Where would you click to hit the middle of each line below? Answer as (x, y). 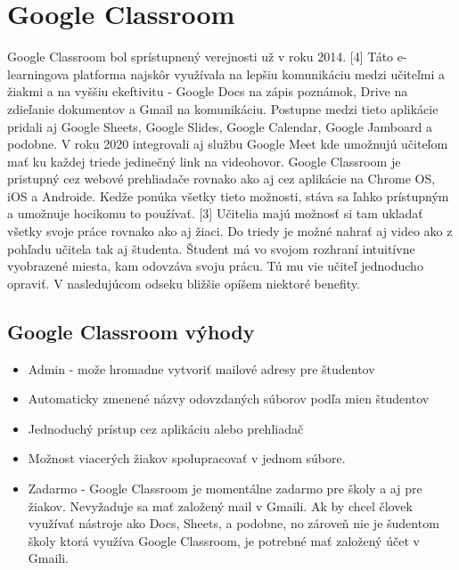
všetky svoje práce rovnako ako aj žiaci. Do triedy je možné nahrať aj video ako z (230, 231)
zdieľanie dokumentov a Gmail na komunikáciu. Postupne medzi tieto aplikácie (223, 108)
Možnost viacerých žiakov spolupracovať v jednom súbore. (187, 458)
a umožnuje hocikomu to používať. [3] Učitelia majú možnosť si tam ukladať (215, 213)
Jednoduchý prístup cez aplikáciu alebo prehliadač (166, 428)
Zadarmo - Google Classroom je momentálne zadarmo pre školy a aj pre (225, 489)
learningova (38, 73)
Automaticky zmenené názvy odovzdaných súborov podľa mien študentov (229, 399)
